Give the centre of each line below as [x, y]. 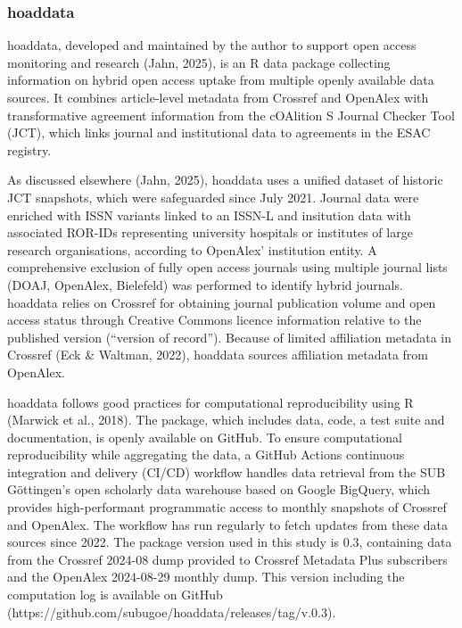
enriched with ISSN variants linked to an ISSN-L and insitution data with [209, 215]
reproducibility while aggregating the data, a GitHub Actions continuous [206, 454]
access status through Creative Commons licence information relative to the [214, 320]
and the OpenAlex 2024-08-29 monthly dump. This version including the [206, 577]
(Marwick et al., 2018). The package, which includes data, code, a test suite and [226, 420]
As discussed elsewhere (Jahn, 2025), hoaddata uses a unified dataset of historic [225, 180]
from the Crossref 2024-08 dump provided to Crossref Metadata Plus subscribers [227, 559]
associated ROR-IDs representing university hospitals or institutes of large [210, 232]
